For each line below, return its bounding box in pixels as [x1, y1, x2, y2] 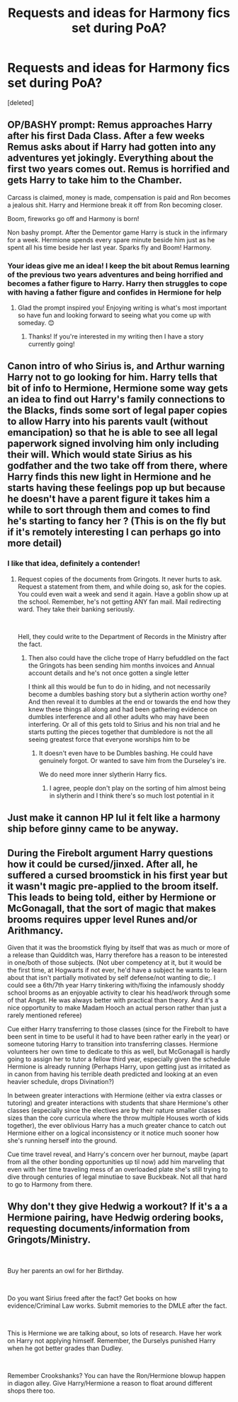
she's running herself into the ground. [7, 1136, 118, 1145]
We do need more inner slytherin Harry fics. [38, 770, 167, 779]
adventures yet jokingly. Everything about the [7, 152, 214, 164]
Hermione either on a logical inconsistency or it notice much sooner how [7, 1129, 220, 1137]
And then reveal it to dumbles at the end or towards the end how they [28, 697, 231, 706]
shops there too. [7, 1386, 55, 1395]
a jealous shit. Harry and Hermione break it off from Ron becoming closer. [7, 200, 223, 209]
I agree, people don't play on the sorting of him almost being [49, 784, 227, 792]
